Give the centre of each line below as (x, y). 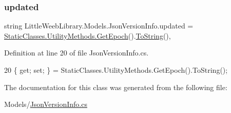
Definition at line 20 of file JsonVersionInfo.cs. (76, 53)
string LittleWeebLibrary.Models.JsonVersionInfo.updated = (99, 26)
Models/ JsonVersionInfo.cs (46, 104)
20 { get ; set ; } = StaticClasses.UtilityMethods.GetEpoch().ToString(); (116, 70)
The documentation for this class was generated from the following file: (116, 87)
